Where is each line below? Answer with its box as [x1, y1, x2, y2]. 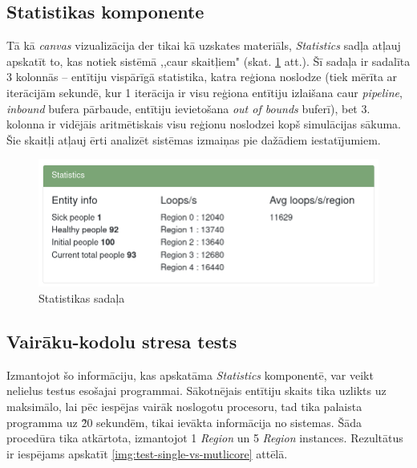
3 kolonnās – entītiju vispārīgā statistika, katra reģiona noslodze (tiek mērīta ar [6, 68, 398, 85]
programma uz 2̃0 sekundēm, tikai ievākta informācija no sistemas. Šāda [6, 413, 362, 430]
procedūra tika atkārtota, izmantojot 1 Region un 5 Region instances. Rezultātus [6, 429, 403, 446]
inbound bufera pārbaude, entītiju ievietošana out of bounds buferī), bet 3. [6, 100, 370, 116]
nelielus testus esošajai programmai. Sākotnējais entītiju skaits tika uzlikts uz [6, 382, 387, 399]
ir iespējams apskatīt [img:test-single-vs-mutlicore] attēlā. [6, 445, 288, 462]
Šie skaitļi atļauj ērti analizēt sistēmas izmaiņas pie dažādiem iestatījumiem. [6, 131, 381, 148]
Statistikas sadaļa [38, 290, 125, 307]
